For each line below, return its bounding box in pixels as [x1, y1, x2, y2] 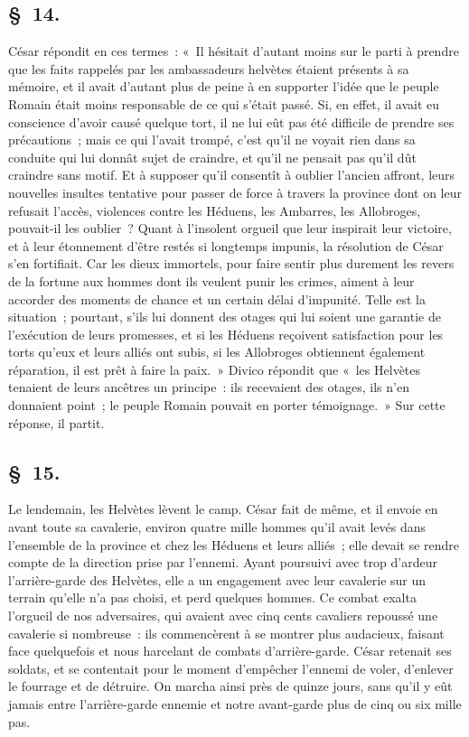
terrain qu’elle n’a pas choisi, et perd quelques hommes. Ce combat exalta [8, 588, 417, 607]
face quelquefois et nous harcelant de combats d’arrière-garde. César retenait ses [8, 641, 452, 660]
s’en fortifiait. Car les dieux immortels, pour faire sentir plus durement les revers [8, 254, 455, 273]
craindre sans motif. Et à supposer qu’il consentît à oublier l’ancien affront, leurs [8, 165, 455, 184]
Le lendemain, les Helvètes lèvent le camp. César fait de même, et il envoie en [8, 499, 438, 518]
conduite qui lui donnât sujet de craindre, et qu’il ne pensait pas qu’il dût [8, 147, 417, 166]
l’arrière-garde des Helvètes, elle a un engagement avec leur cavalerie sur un [8, 570, 427, 589]
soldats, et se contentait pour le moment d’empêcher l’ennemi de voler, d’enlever [8, 658, 454, 677]
